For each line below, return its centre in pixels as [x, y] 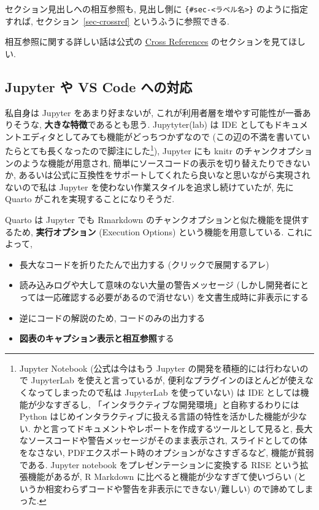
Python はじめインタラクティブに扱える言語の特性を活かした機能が [155, 416]
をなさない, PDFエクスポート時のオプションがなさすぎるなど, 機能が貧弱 [167, 452]
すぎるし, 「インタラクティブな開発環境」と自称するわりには [176, 404]
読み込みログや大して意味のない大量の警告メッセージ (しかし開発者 [156, 285]
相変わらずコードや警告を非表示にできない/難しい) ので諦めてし [175, 488]
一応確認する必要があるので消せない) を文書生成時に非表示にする [177, 297]
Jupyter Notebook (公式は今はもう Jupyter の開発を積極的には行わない [159, 368]
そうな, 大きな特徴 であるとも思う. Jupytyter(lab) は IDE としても [144, 124]
